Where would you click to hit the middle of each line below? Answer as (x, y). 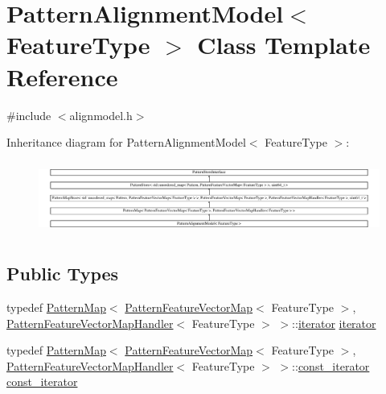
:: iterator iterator (334, 323)
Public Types (63, 274)
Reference (62, 76)
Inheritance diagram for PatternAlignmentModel (126, 142)
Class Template (284, 45)
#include (29, 115)
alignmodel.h (101, 115)
